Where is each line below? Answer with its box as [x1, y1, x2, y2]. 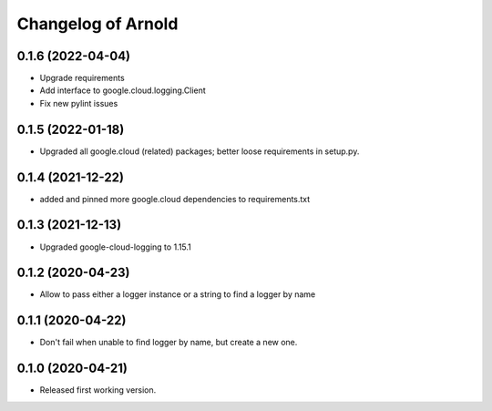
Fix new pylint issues [39, 98, 118, 108]
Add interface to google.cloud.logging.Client [39, 85, 207, 96]
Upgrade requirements [39, 73, 125, 84]
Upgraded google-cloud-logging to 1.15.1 [39, 241, 191, 252]
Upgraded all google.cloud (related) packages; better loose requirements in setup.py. [39, 146, 360, 157]
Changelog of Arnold [16, 14, 179, 34]
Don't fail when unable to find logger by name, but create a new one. [39, 337, 298, 348]
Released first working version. [39, 385, 157, 396]
